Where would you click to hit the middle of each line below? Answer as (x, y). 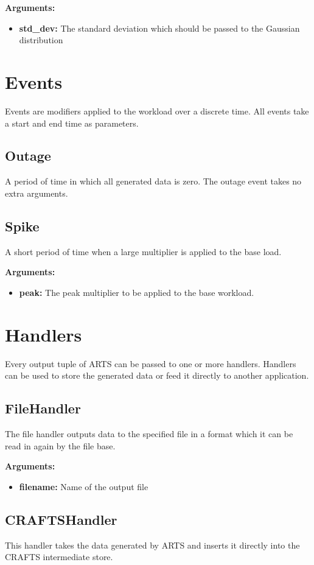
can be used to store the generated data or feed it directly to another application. (157, 375)
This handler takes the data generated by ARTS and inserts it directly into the (152, 545)
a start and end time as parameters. (72, 123)
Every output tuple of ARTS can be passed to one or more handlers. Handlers (151, 363)
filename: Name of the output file (84, 486)
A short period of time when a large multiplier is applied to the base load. (143, 251)
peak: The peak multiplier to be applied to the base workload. (137, 292)
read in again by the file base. (60, 445)
